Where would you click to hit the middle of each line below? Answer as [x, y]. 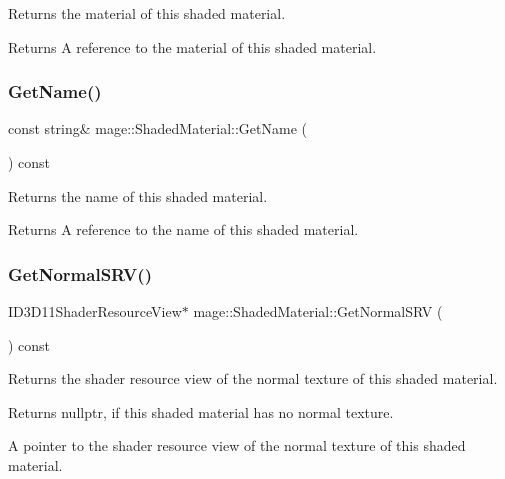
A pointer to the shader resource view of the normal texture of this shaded [237, 445]
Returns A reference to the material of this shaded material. [192, 46]
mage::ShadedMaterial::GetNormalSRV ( [318, 311]
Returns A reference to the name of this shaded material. [183, 229]
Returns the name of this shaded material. [138, 195]
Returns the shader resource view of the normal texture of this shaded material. [253, 378]
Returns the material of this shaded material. [147, 13]
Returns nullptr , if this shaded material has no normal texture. [201, 411]
